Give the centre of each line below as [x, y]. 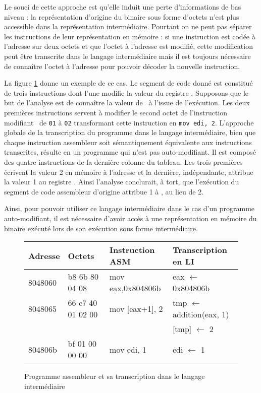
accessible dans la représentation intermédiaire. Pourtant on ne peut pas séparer [128, 26]
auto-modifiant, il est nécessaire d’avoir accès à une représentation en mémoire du [130, 218]
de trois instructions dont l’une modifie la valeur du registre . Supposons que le [126, 92]
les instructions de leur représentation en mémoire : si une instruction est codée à [130, 36]
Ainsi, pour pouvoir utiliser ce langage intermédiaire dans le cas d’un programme [129, 208]
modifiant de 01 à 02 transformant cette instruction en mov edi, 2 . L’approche [129, 122]
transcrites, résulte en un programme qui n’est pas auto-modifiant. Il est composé [130, 152]
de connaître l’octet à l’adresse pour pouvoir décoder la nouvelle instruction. [122, 66]
